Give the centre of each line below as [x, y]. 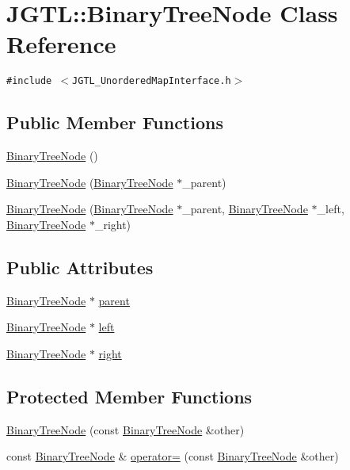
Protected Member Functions [129, 396]
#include [29, 81]
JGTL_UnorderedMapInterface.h [152, 81]
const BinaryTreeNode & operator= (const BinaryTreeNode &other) [173, 456]
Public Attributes [80, 267]
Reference [61, 44]
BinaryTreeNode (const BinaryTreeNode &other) [126, 429]
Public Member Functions [115, 122]
